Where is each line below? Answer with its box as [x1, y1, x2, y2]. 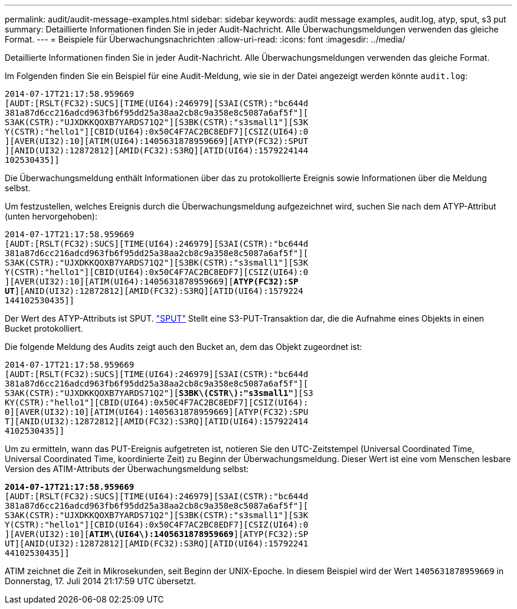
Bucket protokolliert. [5, 323, 83, 333]
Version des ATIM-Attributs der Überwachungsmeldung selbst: [5, 464, 249, 474]
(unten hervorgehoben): [5, 211, 97, 221]
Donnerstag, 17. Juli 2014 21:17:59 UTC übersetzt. [5, 576, 197, 586]
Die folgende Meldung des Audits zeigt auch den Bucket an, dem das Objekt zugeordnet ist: [5, 342, 362, 352]
